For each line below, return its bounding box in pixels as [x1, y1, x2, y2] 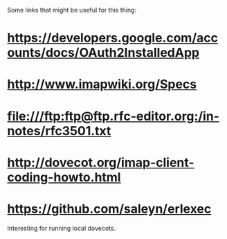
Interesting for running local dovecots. [7, 224, 116, 232]
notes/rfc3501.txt [7, 123, 111, 139]
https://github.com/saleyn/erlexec [7, 201, 212, 217]
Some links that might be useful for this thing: [7, 6, 137, 14]
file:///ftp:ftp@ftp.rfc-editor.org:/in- [7, 108, 220, 124]
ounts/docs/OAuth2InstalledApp [7, 45, 199, 61]
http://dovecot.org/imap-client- [7, 154, 195, 170]
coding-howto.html [7, 169, 121, 185]
